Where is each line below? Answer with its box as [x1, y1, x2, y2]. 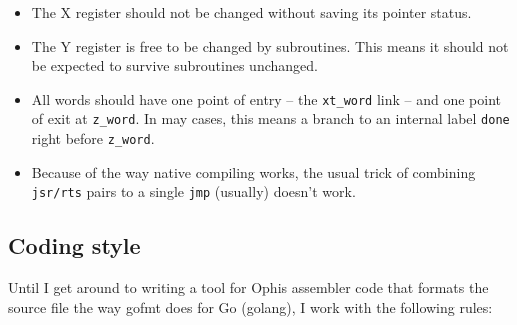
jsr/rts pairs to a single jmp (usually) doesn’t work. [31, 181, 356, 202]
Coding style [8, 230, 141, 261]
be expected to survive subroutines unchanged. [31, 55, 318, 76]
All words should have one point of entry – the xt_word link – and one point [31, 88, 502, 109]
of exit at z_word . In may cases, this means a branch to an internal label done [31, 108, 510, 129]
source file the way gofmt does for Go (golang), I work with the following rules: [8, 296, 493, 317]
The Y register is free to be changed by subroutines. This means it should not [31, 35, 509, 56]
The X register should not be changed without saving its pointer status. [31, 2, 472, 22]
